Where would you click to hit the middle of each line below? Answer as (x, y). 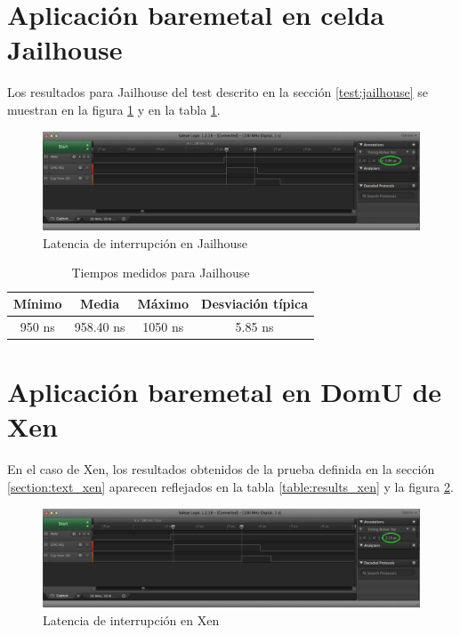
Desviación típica (255, 304)
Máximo (163, 304)
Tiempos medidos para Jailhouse (161, 273)
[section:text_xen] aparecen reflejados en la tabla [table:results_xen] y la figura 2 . (230, 486)
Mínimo (38, 304)
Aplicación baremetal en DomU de (225, 392)
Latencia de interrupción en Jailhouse (145, 242)
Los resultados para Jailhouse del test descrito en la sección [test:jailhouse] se (218, 92)
